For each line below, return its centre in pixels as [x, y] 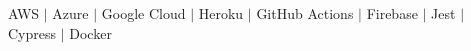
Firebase [392, 13]
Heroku [221, 13]
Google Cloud [143, 13]
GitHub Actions [305, 13]
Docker [90, 32]
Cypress [32, 32]
